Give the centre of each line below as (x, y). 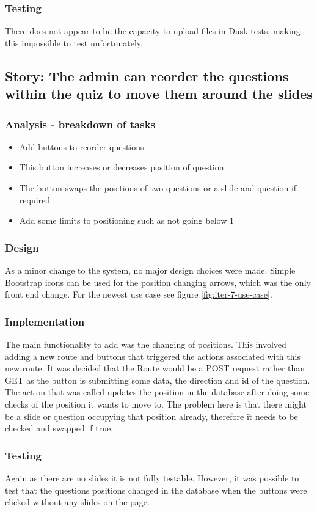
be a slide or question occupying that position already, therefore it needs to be (151, 416)
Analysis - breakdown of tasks (80, 124)
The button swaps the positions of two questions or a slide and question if (158, 187)
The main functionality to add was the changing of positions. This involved (146, 344)
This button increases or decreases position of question (122, 167)
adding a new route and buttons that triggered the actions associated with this (153, 356)
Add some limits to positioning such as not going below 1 (126, 220)
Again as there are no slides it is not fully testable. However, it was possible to (152, 477)
